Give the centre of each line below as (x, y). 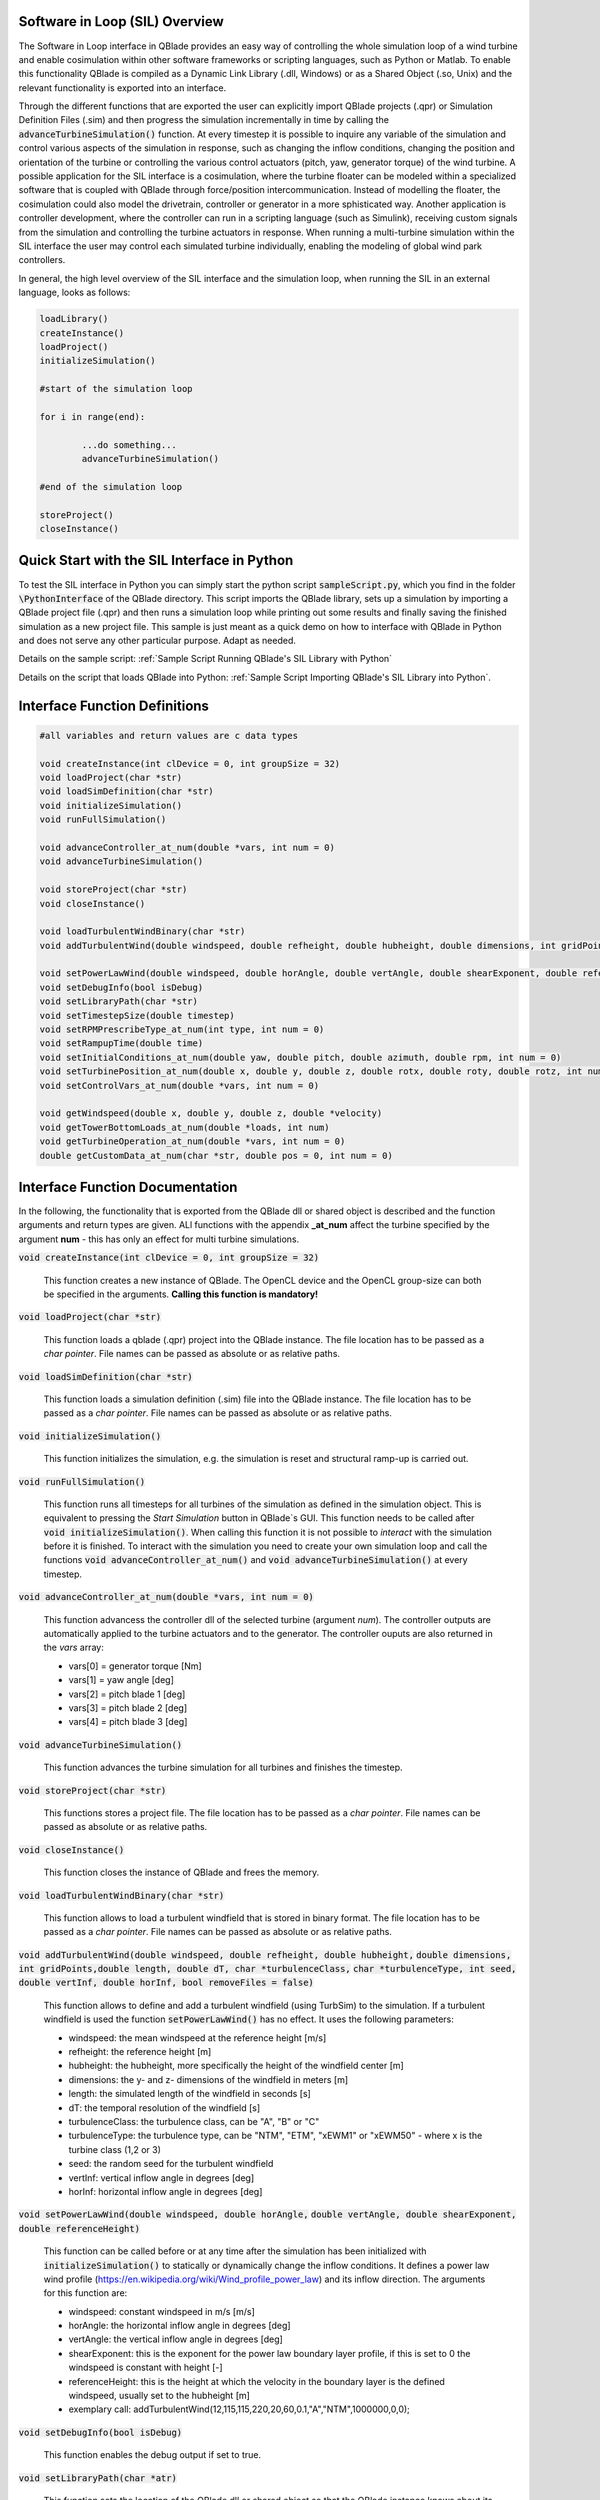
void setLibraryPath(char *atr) (97, 2478)
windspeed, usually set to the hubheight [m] (159, 2396)
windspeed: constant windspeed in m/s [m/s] (161, 2311)
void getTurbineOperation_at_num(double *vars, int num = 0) (192, 1141)
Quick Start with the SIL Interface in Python (156, 560)
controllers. (42, 260)
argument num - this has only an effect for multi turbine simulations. (159, 1239)
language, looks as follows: (74, 292)
